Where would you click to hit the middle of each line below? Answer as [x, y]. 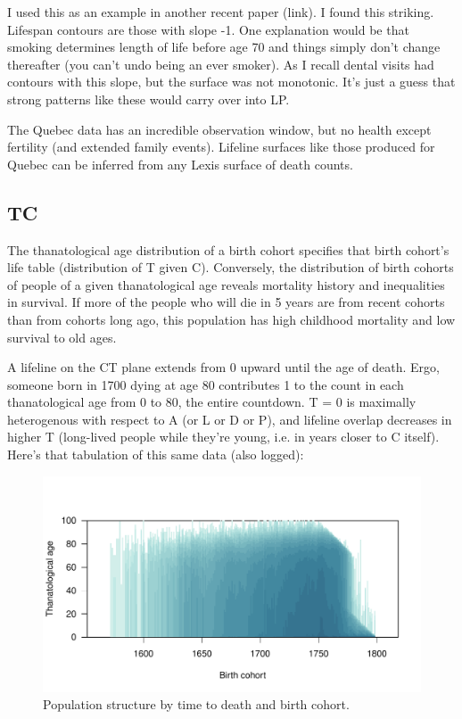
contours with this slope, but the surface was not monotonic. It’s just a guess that [231, 82]
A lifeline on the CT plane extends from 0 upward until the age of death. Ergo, [223, 367]
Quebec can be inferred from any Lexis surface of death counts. [180, 164]
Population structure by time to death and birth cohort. [196, 704]
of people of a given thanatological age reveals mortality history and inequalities [226, 284]
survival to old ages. [62, 337]
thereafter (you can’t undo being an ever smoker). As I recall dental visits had [221, 64]
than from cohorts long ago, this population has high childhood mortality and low [231, 319]
